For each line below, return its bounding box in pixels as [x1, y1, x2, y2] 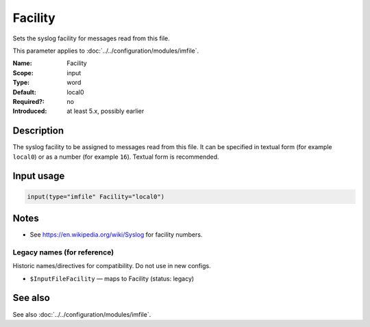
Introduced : [12, 107, 47, 116]
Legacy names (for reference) [12, 247, 114, 257]
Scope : [12, 68, 34, 77]
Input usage [12, 170, 65, 182]
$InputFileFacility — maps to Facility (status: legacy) [29, 274, 195, 283]
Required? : [12, 97, 45, 105]
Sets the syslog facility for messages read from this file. [12, 34, 171, 42]
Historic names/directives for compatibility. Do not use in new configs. [12, 262, 212, 270]
